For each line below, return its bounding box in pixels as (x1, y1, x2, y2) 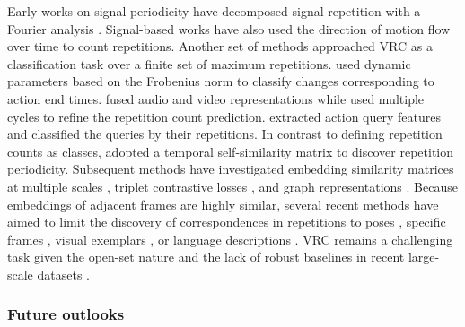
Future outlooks (7, 303, 125, 325)
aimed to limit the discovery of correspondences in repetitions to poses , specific (7, 212, 446, 231)
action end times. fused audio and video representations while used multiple (7, 89, 425, 108)
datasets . (37, 264, 90, 283)
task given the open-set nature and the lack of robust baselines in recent (7, 247, 405, 266)
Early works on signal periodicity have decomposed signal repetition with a (7, 2, 421, 20)
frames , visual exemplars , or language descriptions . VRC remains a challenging (7, 229, 453, 248)
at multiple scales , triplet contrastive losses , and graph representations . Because (7, 176, 458, 195)
